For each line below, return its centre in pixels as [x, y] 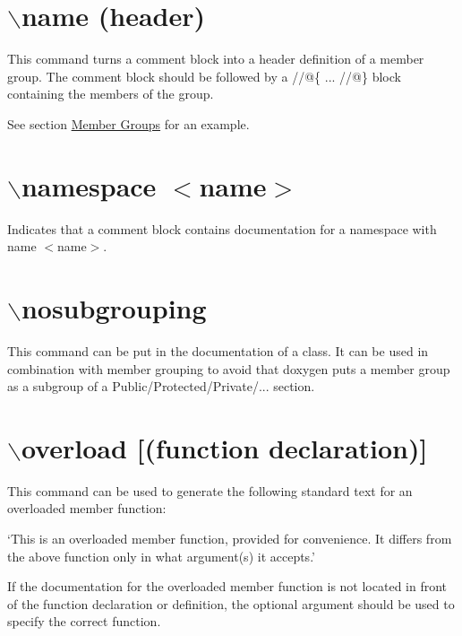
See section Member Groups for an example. [128, 123]
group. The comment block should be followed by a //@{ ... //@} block [204, 76]
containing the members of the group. [111, 94]
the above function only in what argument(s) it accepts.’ [161, 556]
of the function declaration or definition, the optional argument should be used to [231, 603]
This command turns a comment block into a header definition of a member [216, 59]
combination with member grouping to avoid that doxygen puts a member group [229, 368]
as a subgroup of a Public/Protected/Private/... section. [161, 386]
